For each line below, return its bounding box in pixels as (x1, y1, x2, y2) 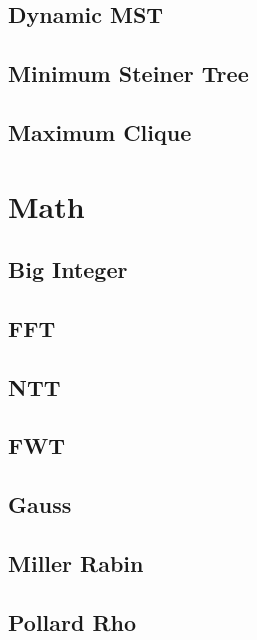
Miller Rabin (8, 548, 144, 579)
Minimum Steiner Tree (8, 58, 249, 89)
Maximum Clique (8, 116, 192, 147)
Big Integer (8, 254, 128, 285)
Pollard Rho (8, 606, 137, 637)
